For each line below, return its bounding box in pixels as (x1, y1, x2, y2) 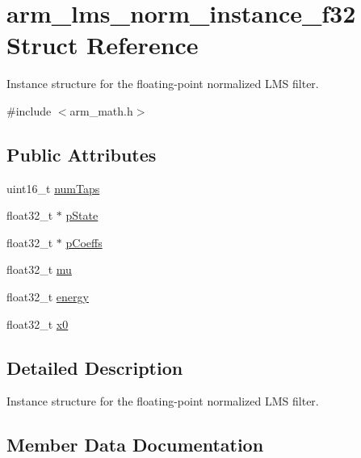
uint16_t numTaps (6, 179, 100, 196)
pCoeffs (65, 233, 103, 250)
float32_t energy (6, 288, 89, 305)
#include (6, 102, 52, 119)
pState (65, 207, 99, 224)
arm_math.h (69, 102, 133, 119)
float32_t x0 (6, 315, 69, 332)
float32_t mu (6, 261, 72, 278)
